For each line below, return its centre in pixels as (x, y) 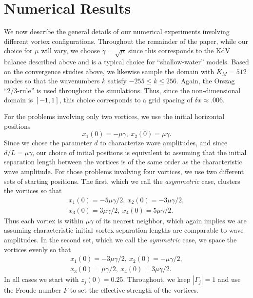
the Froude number (33, 290)
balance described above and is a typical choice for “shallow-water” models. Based (126, 62)
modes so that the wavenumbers (52, 81)
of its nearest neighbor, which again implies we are (171, 220)
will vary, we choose (70, 50)
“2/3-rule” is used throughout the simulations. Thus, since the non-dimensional (122, 90)
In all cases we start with (41, 279)
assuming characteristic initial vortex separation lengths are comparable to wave (124, 230)
